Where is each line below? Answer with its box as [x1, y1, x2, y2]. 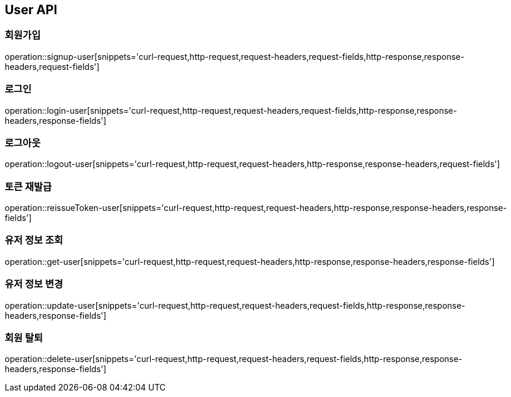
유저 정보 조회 [5, 234, 64, 246]
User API [5, 2, 58, 17]
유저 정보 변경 [5, 278, 64, 290]
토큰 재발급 [5, 180, 52, 193]
